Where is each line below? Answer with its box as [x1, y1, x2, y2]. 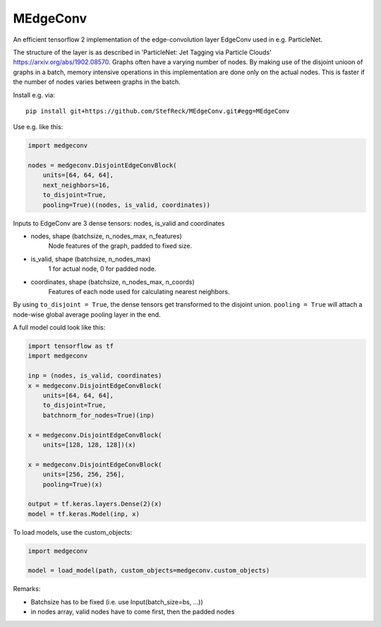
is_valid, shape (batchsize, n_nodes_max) [30, 255, 151, 263]
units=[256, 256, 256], [42, 470, 125, 479]
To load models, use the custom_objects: [13, 528, 132, 536]
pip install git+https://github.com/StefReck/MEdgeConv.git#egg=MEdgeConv [25, 106, 290, 115]
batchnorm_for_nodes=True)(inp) [42, 411, 155, 419]
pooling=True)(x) [42, 480, 103, 488]
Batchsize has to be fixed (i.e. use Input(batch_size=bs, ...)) [30, 597, 204, 606]
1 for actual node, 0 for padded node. [48, 264, 157, 273]
